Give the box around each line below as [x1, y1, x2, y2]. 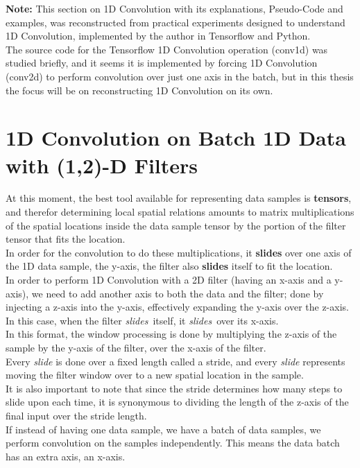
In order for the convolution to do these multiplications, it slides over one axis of [6, 245, 352, 259]
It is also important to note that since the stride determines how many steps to [6, 381, 343, 395]
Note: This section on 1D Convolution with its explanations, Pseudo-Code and [6, 1, 343, 15]
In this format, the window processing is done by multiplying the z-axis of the [6, 327, 337, 341]
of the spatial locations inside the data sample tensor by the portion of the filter [6, 218, 346, 232]
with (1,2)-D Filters [6, 150, 198, 179]
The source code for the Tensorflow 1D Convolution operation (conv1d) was [6, 42, 328, 56]
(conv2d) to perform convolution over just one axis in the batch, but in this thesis [6, 69, 354, 83]
